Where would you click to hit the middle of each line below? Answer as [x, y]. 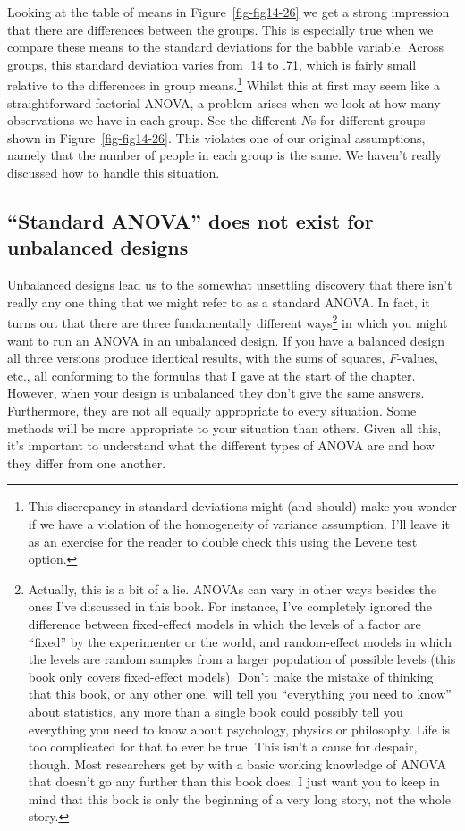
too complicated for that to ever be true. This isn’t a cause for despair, [223, 747]
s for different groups [368, 120]
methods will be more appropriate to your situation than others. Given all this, [224, 428]
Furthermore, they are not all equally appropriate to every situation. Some [212, 410]
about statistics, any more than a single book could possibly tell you [216, 711]
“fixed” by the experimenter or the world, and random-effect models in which [240, 641]
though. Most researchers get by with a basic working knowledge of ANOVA [237, 764]
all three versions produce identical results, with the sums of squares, [196, 358]
